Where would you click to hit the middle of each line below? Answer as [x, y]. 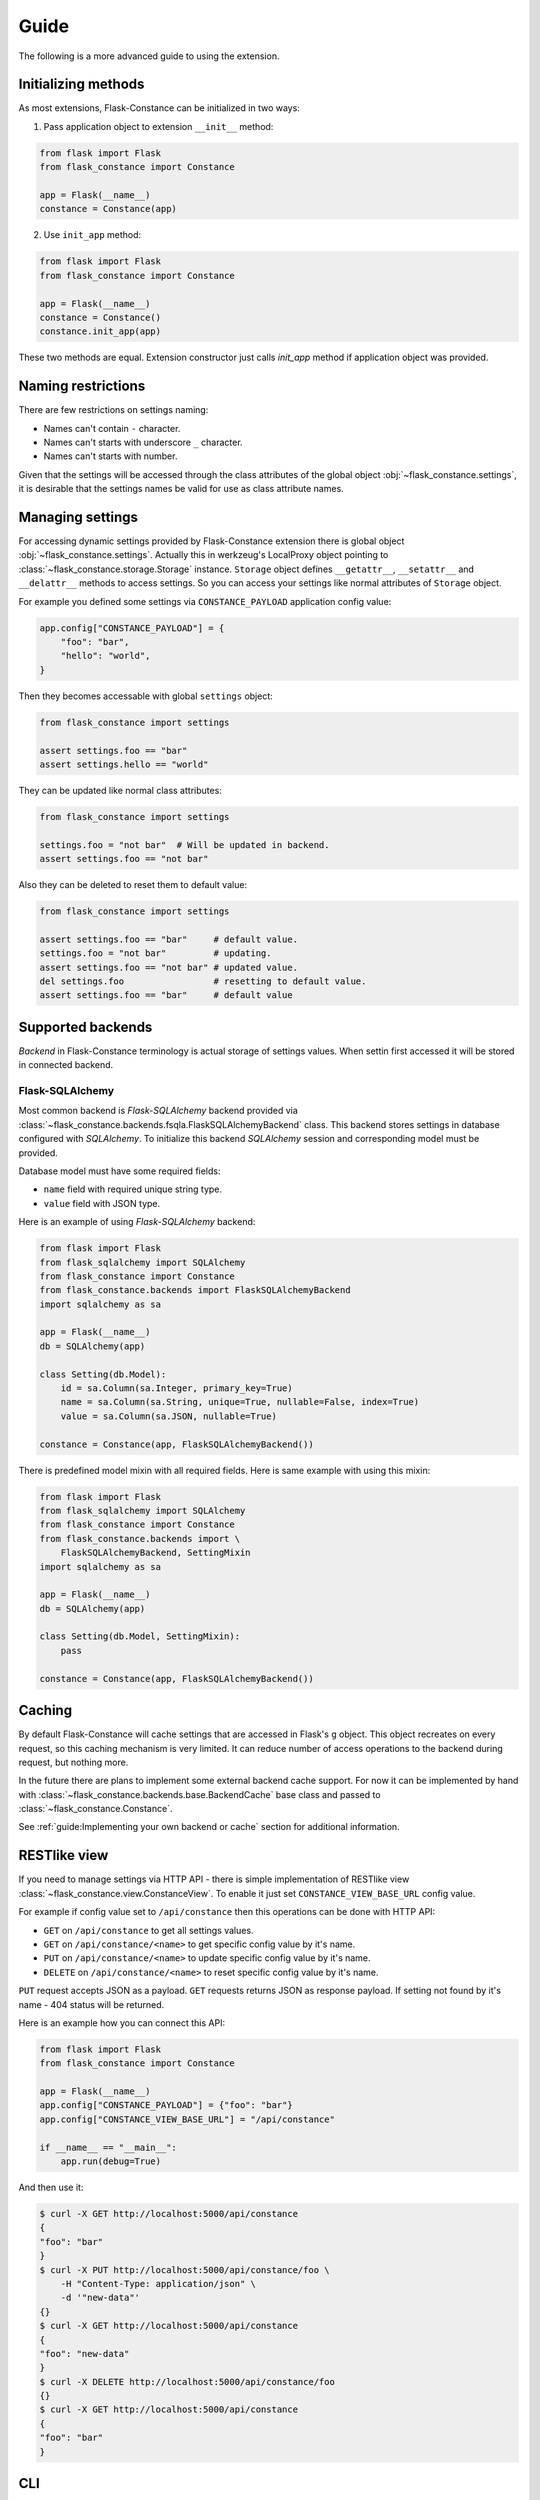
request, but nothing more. [73, 1762]
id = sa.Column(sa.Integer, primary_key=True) [177, 1388]
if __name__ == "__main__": [108, 2147]
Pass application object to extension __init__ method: [158, 126]
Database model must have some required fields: [119, 1171]
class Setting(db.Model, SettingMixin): [139, 1636]
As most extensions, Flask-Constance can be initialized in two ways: [159, 108]
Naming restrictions [82, 386]
